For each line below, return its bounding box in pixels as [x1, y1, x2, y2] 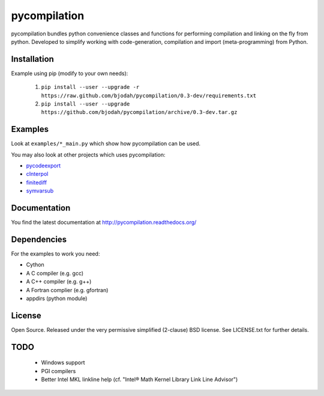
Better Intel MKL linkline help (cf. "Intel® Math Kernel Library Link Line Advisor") [41, 376, 238, 383]
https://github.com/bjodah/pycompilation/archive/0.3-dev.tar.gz [41, 109, 238, 116]
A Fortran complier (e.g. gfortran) [26, 286, 109, 293]
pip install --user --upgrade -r [41, 84, 140, 91]
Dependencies [11, 234, 67, 244]
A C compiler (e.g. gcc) [26, 269, 84, 277]
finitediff [26, 179, 47, 186]
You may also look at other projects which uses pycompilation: [11, 151, 166, 158]
